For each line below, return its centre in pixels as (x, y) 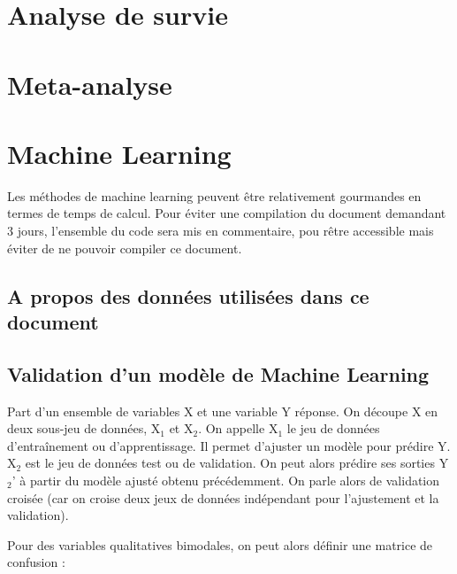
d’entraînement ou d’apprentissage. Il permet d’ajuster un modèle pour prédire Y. (229, 445)
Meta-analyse (90, 84)
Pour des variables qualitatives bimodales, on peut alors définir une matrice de (220, 544)
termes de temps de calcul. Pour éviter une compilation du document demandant (227, 213)
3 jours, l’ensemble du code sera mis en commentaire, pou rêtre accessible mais (221, 231)
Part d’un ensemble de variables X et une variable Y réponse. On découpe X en (223, 411)
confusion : (36, 562)
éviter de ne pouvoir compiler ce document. (125, 248)
